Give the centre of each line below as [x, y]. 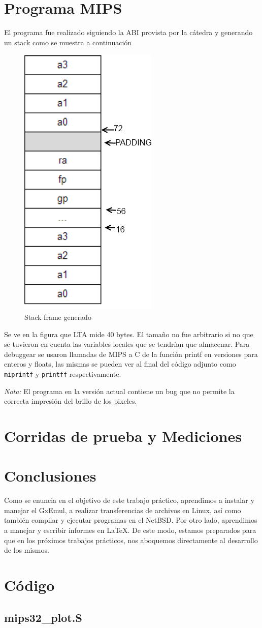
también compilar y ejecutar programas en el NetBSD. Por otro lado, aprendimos [131, 520]
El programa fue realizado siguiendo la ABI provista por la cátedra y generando [128, 32]
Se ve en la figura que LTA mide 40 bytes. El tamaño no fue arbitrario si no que [129, 334]
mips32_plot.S [43, 617]
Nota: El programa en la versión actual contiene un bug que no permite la [119, 391]
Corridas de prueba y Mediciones [123, 436]
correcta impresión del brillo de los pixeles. [71, 401]
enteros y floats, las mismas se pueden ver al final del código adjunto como [120, 364]
